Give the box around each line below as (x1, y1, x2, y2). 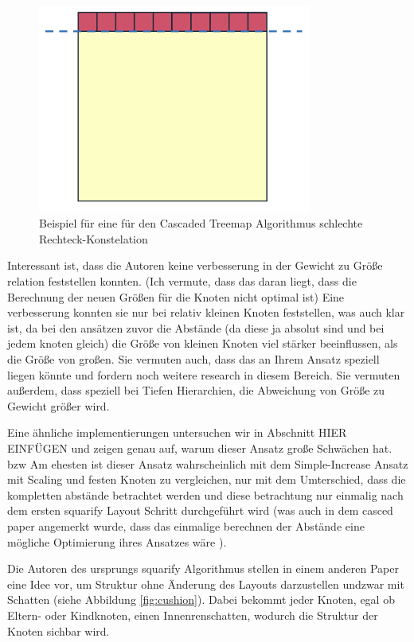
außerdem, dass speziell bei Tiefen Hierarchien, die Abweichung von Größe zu (7, 382, 385, 399)
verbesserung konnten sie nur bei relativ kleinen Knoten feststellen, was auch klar (7, 304, 405, 321)
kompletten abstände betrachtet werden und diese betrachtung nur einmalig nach (7, 486, 404, 503)
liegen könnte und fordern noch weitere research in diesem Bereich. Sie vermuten (7, 366, 400, 383)
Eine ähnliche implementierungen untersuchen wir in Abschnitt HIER (7, 424, 347, 441)
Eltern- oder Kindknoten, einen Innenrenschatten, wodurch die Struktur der (7, 606, 378, 623)
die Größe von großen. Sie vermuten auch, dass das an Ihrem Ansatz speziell (7, 351, 380, 368)
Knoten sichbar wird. (7, 622, 110, 639)
